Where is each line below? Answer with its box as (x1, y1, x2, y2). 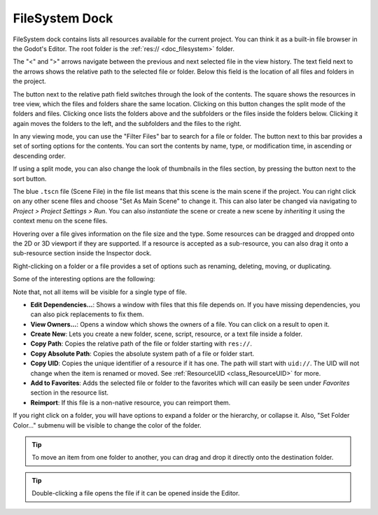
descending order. (13, 151, 66, 160)
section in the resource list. (30, 388, 108, 397)
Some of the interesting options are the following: (13, 275, 155, 283)
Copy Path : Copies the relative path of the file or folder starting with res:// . (30, 339, 252, 348)
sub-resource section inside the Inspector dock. (13, 249, 152, 257)
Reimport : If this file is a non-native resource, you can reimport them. (30, 398, 231, 407)
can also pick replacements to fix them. (30, 310, 144, 318)
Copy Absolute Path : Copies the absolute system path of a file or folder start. (30, 349, 255, 358)
